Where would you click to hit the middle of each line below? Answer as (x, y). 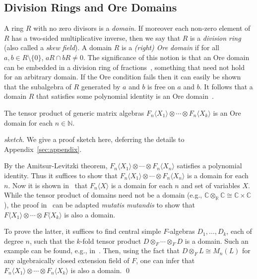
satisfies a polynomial (209, 166)
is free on (161, 86)
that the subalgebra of (38, 86)
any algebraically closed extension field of (67, 260)
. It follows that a (226, 86)
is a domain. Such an (217, 241)
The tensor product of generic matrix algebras (74, 112)
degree (14, 241)
